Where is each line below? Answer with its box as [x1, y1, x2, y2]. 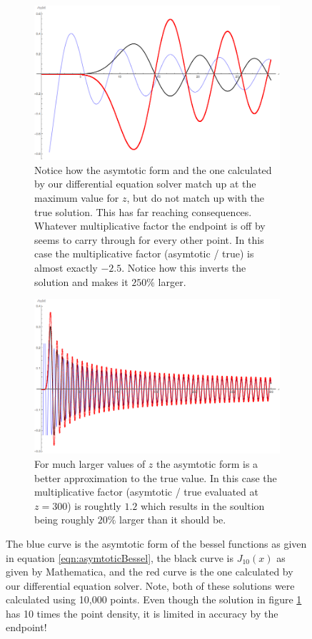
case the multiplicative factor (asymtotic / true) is [34, 246, 254, 261]
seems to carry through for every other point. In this [34, 232, 264, 247]
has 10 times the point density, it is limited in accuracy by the [6, 605, 278, 620]
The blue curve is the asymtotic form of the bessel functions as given [6, 536, 307, 551]
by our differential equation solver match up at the [34, 176, 256, 191]
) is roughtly [67, 498, 121, 513]
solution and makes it [34, 274, 129, 289]
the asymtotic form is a [156, 456, 258, 471]
